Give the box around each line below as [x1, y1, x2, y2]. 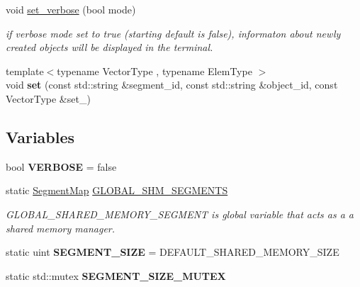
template [6, 63, 44, 78]
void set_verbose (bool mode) [6, 2, 136, 16]
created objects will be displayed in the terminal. [6, 40, 213, 55]
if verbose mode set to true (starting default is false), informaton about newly [6, 26, 341, 40]
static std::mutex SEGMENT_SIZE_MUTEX [6, 268, 226, 283]
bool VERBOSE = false [6, 159, 117, 174]
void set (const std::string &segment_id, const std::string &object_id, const [6, 77, 338, 92]
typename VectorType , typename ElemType [57, 63, 252, 78]
